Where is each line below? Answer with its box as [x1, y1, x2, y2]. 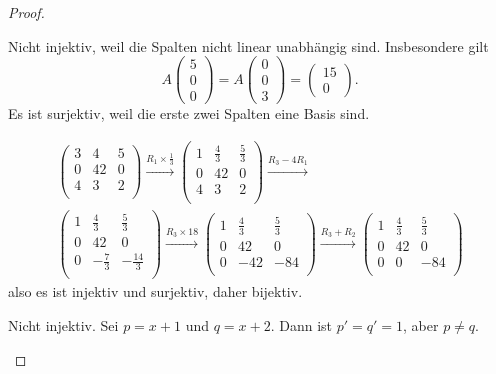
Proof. [8, 2, 45, 22]
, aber [403, 315, 439, 335]
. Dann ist [270, 315, 333, 335]
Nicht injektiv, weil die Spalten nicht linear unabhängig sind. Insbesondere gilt [8, 35, 489, 56]
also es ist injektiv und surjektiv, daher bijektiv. [8, 281, 303, 302]
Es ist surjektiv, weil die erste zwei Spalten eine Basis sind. [8, 103, 370, 124]
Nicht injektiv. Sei [8, 315, 119, 335]
